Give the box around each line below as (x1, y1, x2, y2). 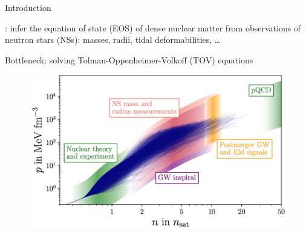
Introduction (5, 1, 51, 13)
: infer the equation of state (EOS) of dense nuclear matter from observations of (5, 21, 301, 34)
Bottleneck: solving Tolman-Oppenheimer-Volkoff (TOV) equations (5, 53, 253, 66)
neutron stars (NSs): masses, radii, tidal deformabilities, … (5, 33, 221, 46)
